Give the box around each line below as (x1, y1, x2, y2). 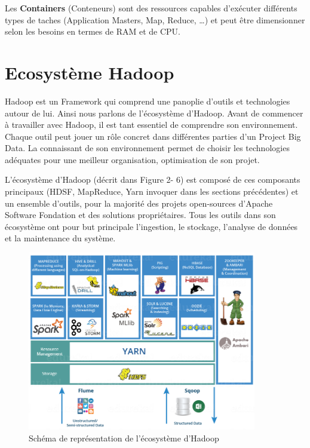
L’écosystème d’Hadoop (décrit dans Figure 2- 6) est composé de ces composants (5, 173, 300, 186)
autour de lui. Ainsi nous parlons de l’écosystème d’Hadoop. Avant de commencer (5, 106, 303, 119)
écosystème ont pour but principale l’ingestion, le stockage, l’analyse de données (5, 220, 298, 232)
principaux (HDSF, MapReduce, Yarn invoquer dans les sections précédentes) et (5, 185, 299, 198)
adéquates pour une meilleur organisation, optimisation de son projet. (5, 153, 260, 165)
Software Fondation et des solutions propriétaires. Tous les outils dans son (5, 208, 276, 221)
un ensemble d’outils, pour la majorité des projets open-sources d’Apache (5, 197, 273, 209)
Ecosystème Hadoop (5, 60, 174, 84)
